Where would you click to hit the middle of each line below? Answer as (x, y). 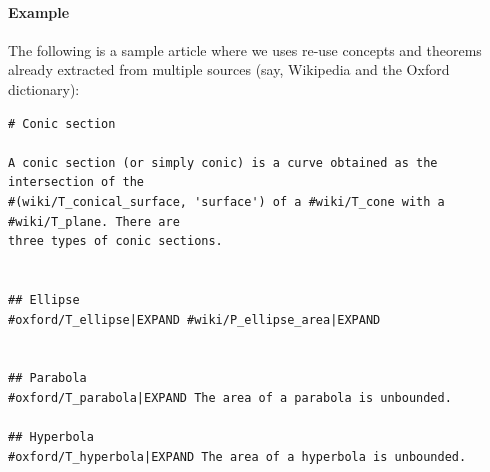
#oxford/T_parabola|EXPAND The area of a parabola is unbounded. (230, 397)
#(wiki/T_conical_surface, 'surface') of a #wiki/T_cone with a (226, 201)
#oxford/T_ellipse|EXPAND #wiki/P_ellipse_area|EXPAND (194, 319)
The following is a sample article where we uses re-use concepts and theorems (245, 49)
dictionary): (44, 88)
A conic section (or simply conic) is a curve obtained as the (223, 162)
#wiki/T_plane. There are (94, 221)
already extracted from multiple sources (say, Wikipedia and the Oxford (229, 69)
